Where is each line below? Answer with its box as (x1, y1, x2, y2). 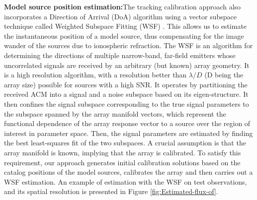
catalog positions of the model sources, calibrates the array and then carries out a (4, 167, 253, 177)
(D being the (204, 69, 244, 80)
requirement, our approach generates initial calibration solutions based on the (4, 157, 241, 167)
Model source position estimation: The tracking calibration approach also (4, 1, 241, 11)
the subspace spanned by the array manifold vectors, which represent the (4, 108, 226, 119)
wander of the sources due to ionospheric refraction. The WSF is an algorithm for (4, 40, 253, 51)
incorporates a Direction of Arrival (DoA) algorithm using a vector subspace (4, 11, 237, 21)
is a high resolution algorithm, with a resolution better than (4, 69, 187, 80)
